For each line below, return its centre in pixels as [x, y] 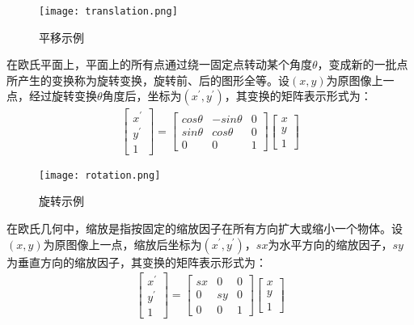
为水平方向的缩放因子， [330, 244]
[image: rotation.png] [100, 175]
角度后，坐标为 [142, 96]
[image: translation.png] [108, 11]
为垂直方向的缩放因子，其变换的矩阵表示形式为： [137, 262]
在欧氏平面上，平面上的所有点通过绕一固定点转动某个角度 [159, 64]
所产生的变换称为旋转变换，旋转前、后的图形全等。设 [148, 80]
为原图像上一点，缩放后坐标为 [123, 244]
